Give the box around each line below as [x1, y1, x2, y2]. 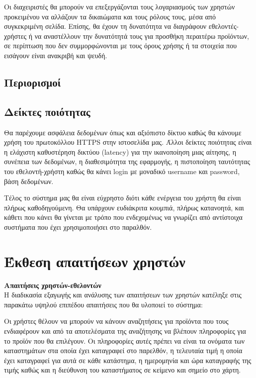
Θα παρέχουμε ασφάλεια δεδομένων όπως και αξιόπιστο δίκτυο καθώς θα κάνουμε [4, 127, 242, 137]
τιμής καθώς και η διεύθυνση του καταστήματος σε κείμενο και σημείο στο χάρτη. [4, 365, 241, 375]
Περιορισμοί [4, 74, 61, 90]
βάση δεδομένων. [4, 176, 54, 186]
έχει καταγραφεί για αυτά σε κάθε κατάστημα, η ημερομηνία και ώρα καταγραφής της [4, 355, 252, 365]
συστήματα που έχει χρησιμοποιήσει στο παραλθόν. [4, 221, 152, 232]
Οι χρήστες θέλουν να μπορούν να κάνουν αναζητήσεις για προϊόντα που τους [4, 316, 229, 326]
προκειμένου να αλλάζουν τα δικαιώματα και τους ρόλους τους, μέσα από [4, 11, 216, 21]
